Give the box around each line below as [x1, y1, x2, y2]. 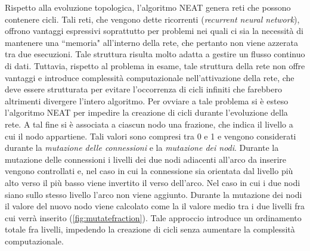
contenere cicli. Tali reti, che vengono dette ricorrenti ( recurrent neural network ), [5, 13, 300, 25]
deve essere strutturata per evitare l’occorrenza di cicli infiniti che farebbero [5, 83, 282, 95]
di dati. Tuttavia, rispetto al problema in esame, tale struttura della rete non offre [5, 59, 305, 72]
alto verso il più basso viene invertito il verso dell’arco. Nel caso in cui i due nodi [5, 176, 300, 188]
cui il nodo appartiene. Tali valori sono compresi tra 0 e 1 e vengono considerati [5, 129, 296, 142]
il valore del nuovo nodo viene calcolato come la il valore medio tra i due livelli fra [5, 200, 305, 212]
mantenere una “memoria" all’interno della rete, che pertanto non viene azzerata [5, 36, 298, 48]
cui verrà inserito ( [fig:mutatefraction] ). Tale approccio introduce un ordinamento [5, 211, 302, 224]
